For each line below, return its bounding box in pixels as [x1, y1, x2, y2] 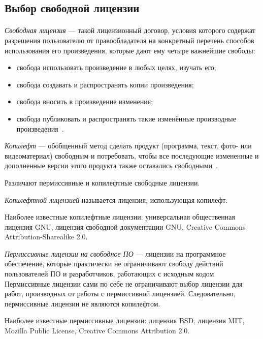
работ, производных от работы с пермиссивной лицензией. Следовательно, [5, 288, 236, 299]
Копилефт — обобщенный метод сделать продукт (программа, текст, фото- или [5, 140, 252, 151]
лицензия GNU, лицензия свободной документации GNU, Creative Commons [5, 221, 246, 232]
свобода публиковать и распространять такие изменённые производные [16, 113, 236, 124]
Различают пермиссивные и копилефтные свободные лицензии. [5, 177, 200, 188]
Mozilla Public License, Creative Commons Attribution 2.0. [5, 325, 190, 336]
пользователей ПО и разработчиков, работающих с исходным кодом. [5, 268, 216, 279]
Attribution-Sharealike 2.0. [5, 231, 88, 242]
